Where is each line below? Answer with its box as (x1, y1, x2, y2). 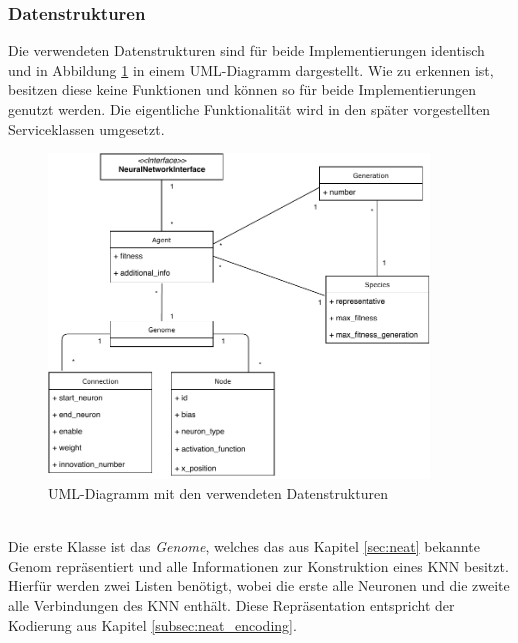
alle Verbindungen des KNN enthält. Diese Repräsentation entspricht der (8, 594, 455, 615)
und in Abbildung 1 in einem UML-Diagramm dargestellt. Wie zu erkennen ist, (8, 59, 494, 80)
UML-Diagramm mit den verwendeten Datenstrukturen (48, 482, 388, 503)
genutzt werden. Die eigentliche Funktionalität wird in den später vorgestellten (8, 99, 491, 119)
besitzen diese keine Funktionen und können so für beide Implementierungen (8, 79, 476, 100)
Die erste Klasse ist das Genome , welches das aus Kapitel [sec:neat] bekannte (8, 536, 480, 557)
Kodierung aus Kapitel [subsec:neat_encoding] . (8, 614, 297, 635)
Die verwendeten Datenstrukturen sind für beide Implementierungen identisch (8, 40, 485, 61)
